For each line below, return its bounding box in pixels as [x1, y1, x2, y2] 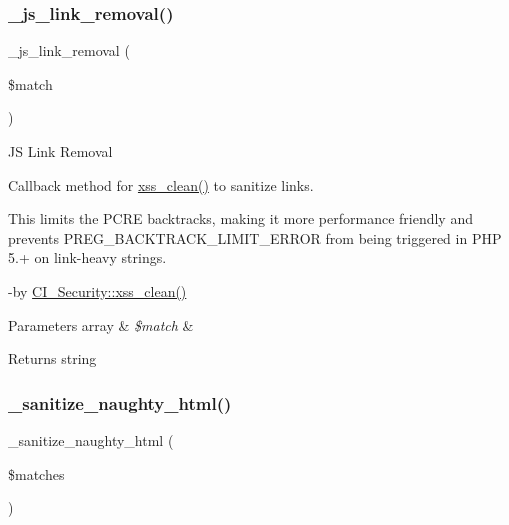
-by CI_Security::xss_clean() [8, 280, 187, 301]
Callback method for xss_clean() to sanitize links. [8, 174, 314, 195]
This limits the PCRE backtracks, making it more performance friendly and [8, 208, 473, 229]
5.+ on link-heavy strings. [8, 247, 167, 268]
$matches [8, 463, 65, 484]
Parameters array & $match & [8, 314, 194, 335]
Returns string [8, 348, 97, 369]
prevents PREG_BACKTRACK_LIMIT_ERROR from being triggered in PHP [8, 227, 502, 248]
